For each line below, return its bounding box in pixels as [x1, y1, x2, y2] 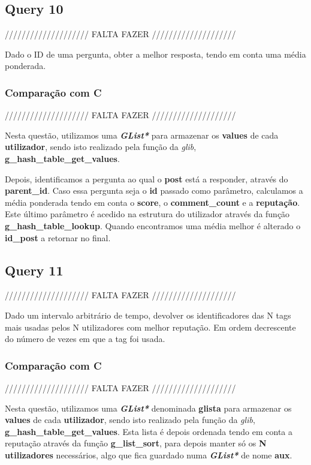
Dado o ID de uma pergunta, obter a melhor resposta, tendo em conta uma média [5, 47, 306, 60]
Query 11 [5, 260, 64, 279]
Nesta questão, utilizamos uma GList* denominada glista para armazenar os [5, 401, 292, 414]
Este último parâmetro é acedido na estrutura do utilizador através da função [5, 208, 290, 220]
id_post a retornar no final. [5, 231, 111, 244]
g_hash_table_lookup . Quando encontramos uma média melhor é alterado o [5, 219, 301, 232]
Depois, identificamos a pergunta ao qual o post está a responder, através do [5, 172, 288, 185]
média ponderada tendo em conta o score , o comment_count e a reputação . [5, 196, 300, 208]
